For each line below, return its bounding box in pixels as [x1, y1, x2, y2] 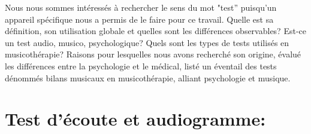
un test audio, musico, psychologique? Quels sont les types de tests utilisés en [5, 36, 289, 48]
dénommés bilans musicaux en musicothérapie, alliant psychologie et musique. [5, 71, 291, 84]
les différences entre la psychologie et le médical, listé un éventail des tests [5, 59, 277, 72]
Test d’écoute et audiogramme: [5, 106, 266, 131]
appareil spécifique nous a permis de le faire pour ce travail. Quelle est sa [5, 13, 274, 25]
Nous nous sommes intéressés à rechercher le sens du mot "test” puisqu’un [5, 1, 277, 13]
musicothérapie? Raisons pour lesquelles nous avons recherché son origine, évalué [5, 48, 301, 60]
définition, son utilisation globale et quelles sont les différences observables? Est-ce [5, 25, 306, 37]
